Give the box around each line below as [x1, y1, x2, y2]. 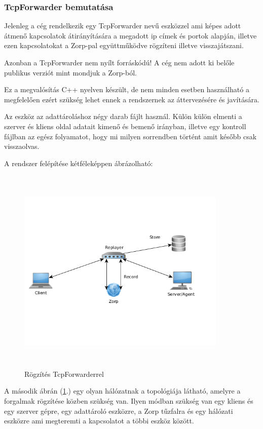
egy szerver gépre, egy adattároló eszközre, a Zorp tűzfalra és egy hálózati [4, 405, 233, 416]
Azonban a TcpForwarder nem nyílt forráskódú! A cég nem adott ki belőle [4, 57, 235, 67]
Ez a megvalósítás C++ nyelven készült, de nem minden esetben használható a [4, 84, 249, 95]
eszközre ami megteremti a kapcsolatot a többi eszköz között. [4, 415, 194, 426]
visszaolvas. [4, 141, 40, 151]
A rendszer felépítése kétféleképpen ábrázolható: [4, 158, 153, 168]
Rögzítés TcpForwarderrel [24, 368, 104, 379]
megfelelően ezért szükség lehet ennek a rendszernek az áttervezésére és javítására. [4, 94, 259, 104]
